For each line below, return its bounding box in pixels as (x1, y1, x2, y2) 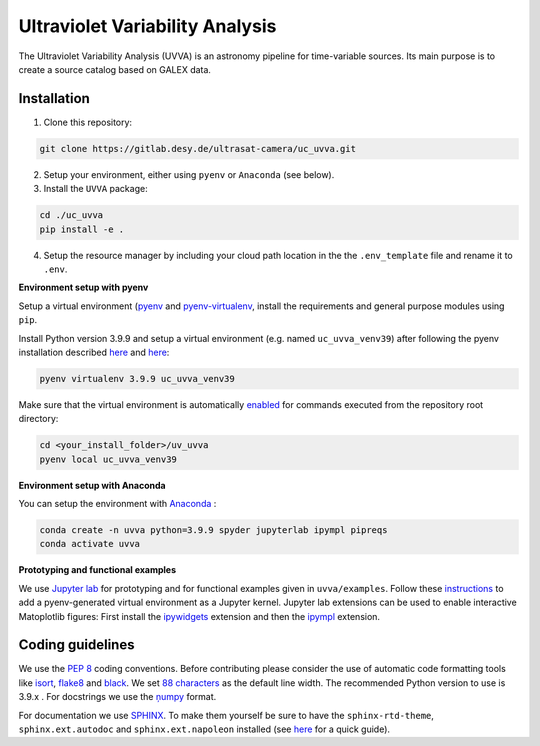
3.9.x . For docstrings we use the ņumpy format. (18, 691, 217, 703)
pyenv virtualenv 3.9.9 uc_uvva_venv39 (39, 373, 235, 384)
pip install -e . (39, 223, 125, 235)
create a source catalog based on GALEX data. (18, 63, 212, 75)
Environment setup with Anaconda (18, 479, 166, 491)
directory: (18, 413, 59, 425)
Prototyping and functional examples (18, 564, 177, 576)
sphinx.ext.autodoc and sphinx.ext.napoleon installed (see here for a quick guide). (18, 723, 390, 735)
